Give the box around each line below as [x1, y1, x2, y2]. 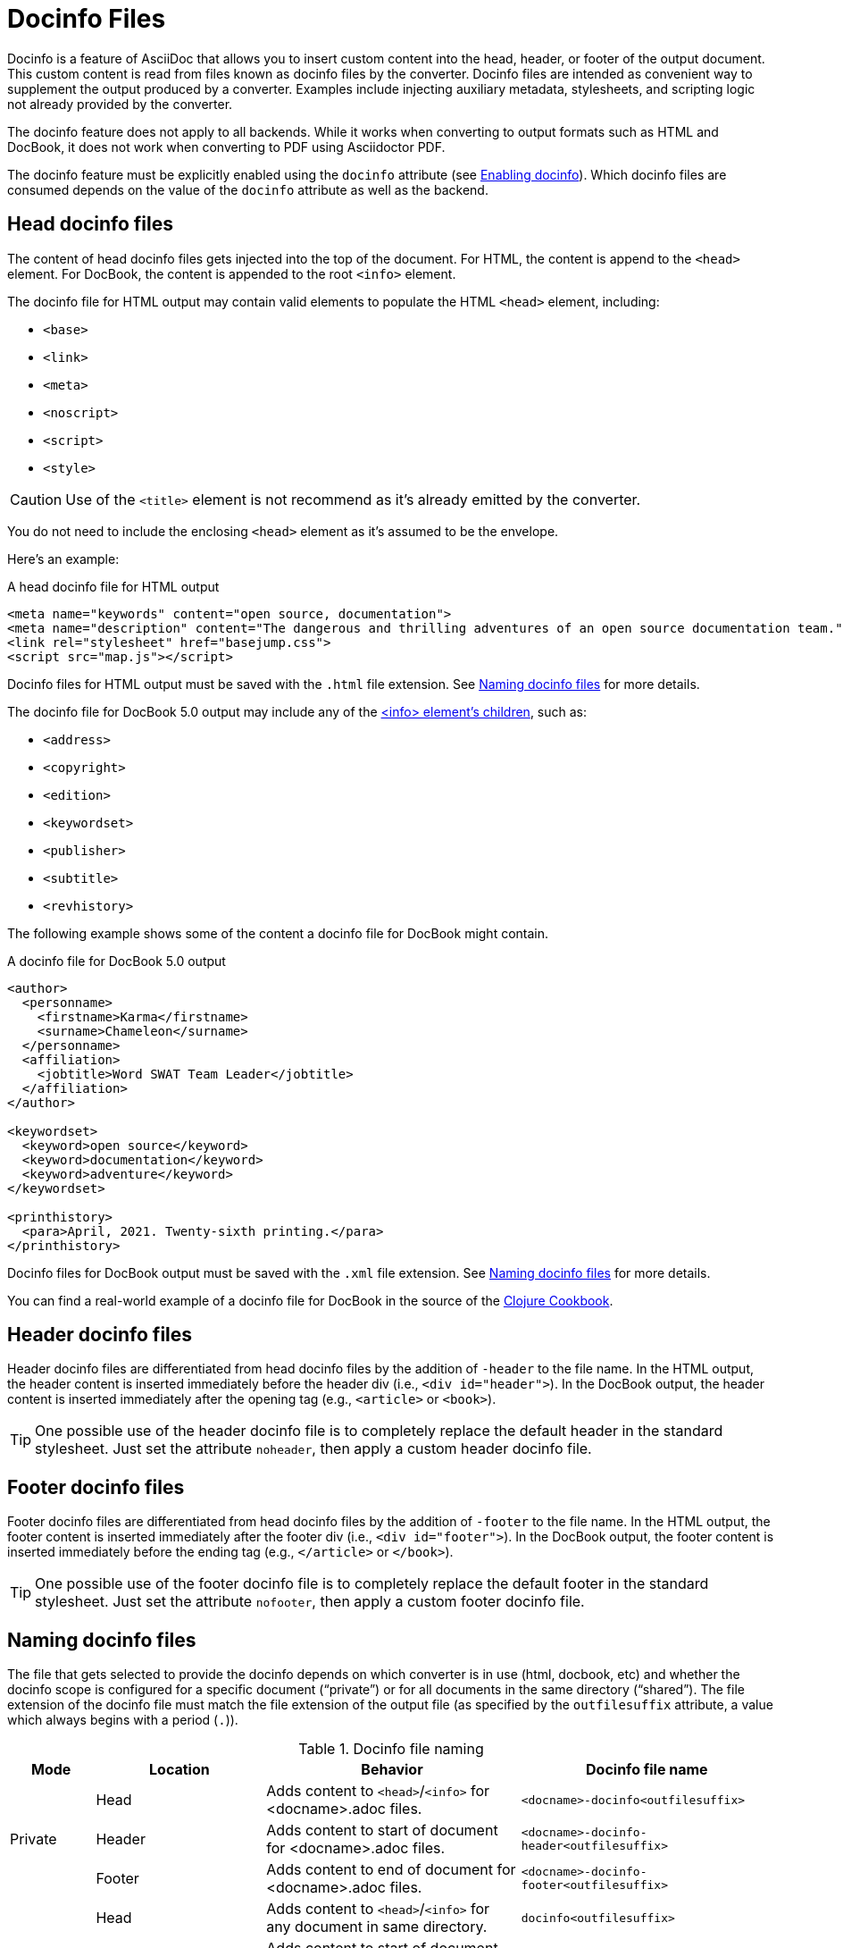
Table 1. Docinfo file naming [298, 1740, 484, 1759]
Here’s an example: [7, 550, 120, 567]
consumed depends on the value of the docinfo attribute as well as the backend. [7, 181, 488, 197]
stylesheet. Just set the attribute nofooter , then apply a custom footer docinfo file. [35, 1592, 585, 1611]
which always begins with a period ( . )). [7, 1712, 238, 1728]
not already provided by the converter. [7, 96, 233, 112]
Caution [10, 490, 63, 508]
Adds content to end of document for [266, 1860, 516, 1879]
